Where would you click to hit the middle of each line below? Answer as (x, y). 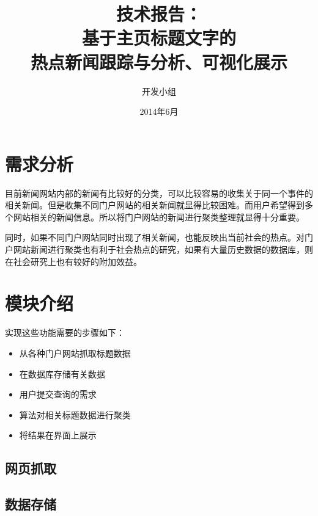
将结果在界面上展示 (58, 435)
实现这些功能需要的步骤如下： (65, 332)
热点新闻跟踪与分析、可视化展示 (159, 61)
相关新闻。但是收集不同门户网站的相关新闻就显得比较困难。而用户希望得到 (155, 205)
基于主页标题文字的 (159, 38)
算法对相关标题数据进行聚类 (75, 414)
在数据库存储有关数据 (62, 373)
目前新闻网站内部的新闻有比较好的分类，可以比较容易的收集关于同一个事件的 (159, 193)
